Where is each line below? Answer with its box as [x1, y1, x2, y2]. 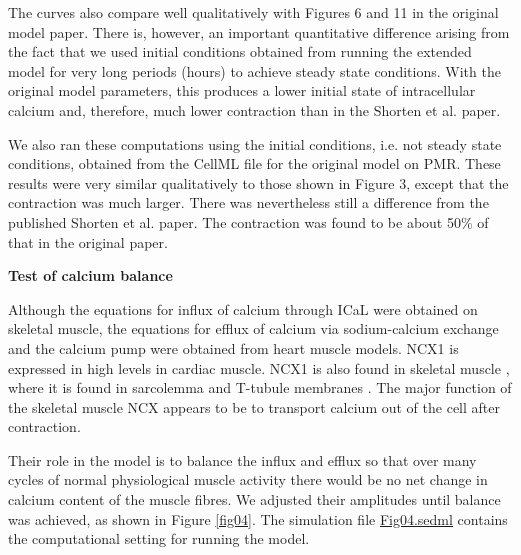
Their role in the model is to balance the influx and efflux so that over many [8, 449, 477, 470]
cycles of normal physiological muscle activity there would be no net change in [8, 469, 488, 490]
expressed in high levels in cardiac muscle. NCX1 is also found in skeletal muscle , [8, 357, 510, 378]
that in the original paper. [8, 231, 168, 252]
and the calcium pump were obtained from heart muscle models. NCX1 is [8, 337, 459, 358]
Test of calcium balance [8, 265, 173, 286]
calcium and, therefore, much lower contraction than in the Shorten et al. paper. [8, 99, 501, 120]
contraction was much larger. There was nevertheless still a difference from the [8, 192, 489, 213]
